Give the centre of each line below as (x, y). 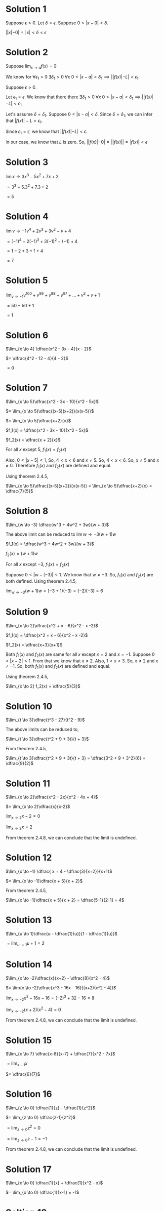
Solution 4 (27, 216)
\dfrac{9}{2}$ (20, 764)
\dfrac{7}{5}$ (20, 491)
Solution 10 (29, 706)
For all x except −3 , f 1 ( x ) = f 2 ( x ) (38, 565)
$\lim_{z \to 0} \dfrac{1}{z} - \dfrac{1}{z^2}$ (51, 1108)
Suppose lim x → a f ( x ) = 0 (31, 66)
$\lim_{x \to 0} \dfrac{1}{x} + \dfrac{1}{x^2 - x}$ (54, 1183)
